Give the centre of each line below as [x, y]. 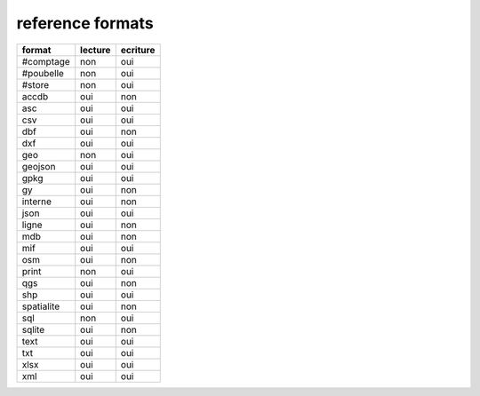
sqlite [33, 329]
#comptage [46, 61]
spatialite [41, 306]
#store [36, 84]
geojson [39, 166]
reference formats [85, 23]
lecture [96, 50]
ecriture [138, 50]
